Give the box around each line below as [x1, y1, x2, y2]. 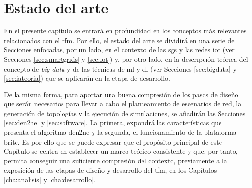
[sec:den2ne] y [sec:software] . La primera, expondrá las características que [4, 117, 222, 128]
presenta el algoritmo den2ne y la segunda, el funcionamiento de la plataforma [4, 127, 236, 137]
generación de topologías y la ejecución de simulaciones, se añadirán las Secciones [4, 108, 246, 118]
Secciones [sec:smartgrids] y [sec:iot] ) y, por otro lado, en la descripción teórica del [4, 54, 248, 64]
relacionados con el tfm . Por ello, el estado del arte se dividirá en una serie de [4, 35, 235, 45]
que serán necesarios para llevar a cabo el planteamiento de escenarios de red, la [4, 99, 242, 109]
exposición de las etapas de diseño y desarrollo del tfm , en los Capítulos [4, 165, 217, 175]
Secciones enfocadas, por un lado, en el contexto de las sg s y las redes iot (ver [4, 44, 235, 55]
